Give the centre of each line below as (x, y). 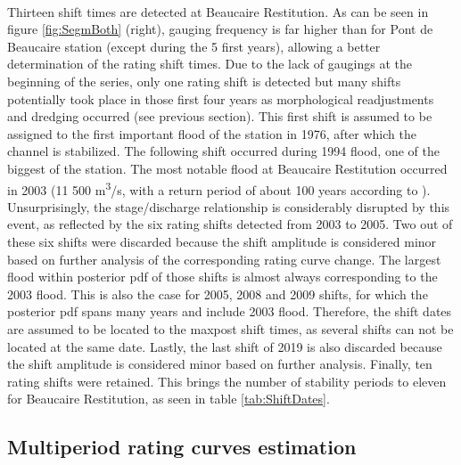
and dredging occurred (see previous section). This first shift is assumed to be (220, 116)
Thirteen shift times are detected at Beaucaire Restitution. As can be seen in (218, 11)
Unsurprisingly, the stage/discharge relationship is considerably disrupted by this (229, 206)
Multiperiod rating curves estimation (182, 447)
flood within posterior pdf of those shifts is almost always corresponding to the (222, 277)
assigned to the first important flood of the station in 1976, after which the (212, 133)
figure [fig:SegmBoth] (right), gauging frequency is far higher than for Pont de (220, 29)
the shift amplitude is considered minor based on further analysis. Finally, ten (220, 364)
